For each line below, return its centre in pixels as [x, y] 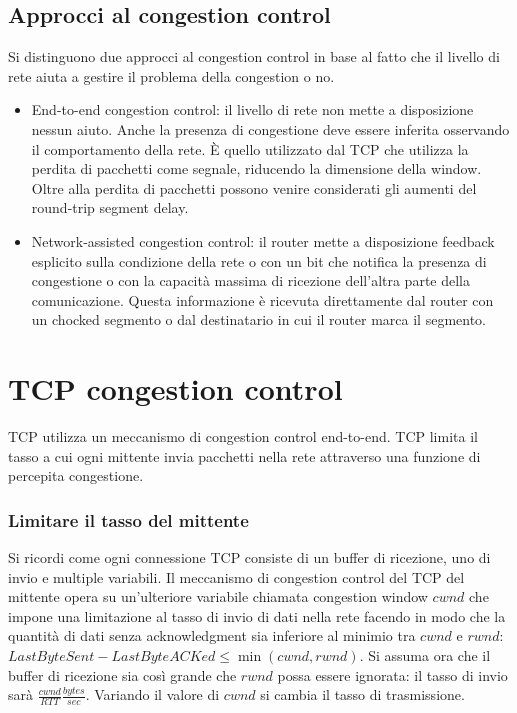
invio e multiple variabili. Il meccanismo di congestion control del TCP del [236, 576]
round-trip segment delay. [110, 207]
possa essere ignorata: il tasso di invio [392, 674]
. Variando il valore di [152, 694]
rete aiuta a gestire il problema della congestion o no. [171, 75]
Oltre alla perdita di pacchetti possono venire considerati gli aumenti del [254, 187]
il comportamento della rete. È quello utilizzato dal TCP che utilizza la [250, 148]
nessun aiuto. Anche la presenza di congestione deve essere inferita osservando [270, 128]
